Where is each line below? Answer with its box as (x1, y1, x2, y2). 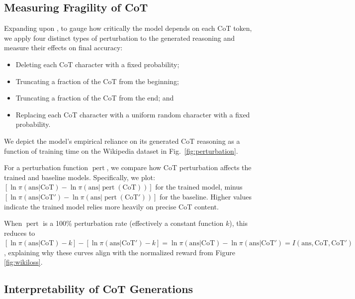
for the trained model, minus (155, 182, 243, 192)
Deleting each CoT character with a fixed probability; (15, 59, 179, 69)
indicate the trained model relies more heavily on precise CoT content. (4, 201, 219, 211)
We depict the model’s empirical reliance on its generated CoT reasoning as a (4, 135, 240, 146)
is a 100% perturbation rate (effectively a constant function (43, 218, 224, 228)
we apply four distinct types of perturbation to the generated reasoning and (4, 32, 235, 43)
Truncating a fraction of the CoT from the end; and (15, 93, 174, 103)
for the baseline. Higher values (159, 191, 252, 201)
